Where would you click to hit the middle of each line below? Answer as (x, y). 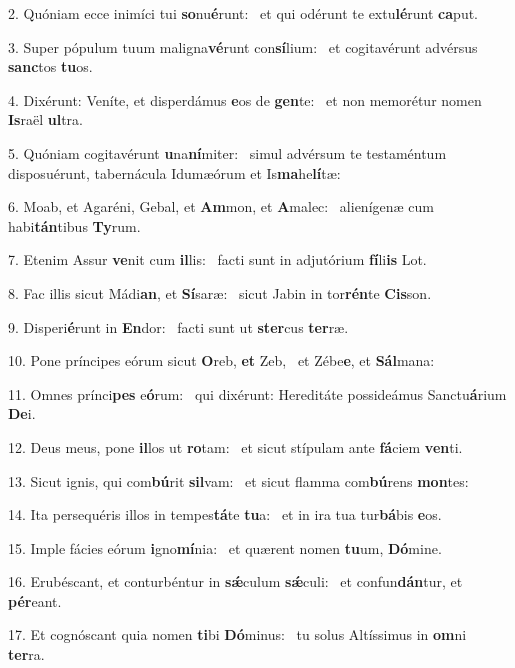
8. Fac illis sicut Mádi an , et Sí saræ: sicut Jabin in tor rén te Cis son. (220, 292)
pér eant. (35, 600)
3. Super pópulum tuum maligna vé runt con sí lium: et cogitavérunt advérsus (243, 46)
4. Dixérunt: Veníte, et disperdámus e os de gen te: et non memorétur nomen (245, 99)
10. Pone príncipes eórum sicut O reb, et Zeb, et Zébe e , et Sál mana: (221, 360)
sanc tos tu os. (50, 66)
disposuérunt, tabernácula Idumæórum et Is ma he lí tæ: (174, 172)
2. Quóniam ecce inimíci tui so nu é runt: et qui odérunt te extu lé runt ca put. (243, 13)
